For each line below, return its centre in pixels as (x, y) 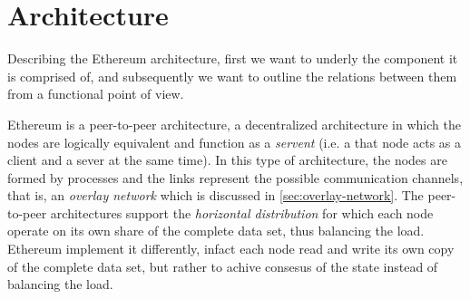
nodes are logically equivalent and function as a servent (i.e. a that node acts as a (234, 142)
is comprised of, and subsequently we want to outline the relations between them (232, 76)
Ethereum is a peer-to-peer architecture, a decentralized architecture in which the (234, 124)
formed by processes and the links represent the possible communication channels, (235, 177)
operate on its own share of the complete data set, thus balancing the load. (216, 231)
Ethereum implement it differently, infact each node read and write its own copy (231, 249)
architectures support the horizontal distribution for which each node (242, 212)
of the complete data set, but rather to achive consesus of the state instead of (223, 266)
